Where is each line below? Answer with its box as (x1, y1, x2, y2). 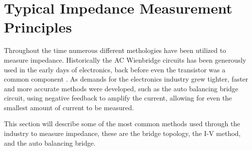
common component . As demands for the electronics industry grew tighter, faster (4, 74, 248, 84)
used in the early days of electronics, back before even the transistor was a (4, 64, 226, 74)
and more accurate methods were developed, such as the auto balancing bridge (4, 83, 238, 93)
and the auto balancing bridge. (4, 137, 96, 148)
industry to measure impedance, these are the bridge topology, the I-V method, (4, 128, 241, 138)
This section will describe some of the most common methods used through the (4, 118, 240, 129)
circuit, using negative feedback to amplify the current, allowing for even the (4, 93, 232, 103)
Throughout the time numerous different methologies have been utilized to (4, 45, 226, 55)
